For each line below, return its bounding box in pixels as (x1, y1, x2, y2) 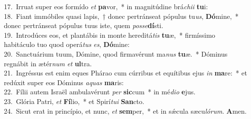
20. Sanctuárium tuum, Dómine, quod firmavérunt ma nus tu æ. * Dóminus (4, 48, 228, 59)
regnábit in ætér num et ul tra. (4, 58, 92, 68)
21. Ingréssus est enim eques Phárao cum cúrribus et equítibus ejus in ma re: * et (4, 68, 247, 78)
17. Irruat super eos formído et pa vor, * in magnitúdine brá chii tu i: (4, 1, 208, 11)
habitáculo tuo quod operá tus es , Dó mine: (4, 39, 130, 49)
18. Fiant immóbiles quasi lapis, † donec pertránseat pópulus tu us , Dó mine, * (4, 11, 239, 21)
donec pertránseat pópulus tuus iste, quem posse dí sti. (4, 20, 163, 30)
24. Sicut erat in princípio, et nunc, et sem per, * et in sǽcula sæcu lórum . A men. (4, 105, 247, 116)
